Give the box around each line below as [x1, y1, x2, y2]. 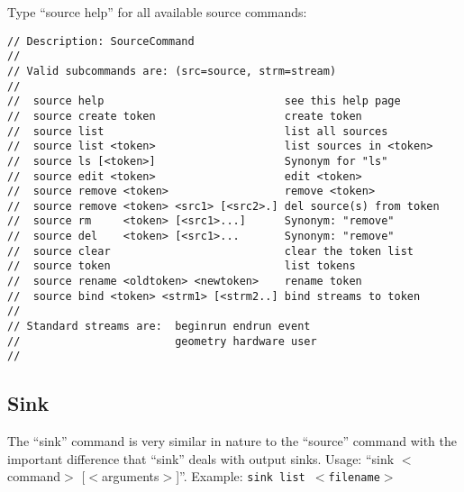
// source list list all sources [7, 124, 388, 138]
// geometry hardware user [7, 334, 317, 348]
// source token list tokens [7, 260, 356, 273]
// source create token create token [7, 109, 362, 123]
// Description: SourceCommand [7, 34, 195, 48]
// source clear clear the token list [7, 244, 414, 258]
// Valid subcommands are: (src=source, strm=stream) [7, 64, 337, 77]
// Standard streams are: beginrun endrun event [7, 320, 311, 333]
